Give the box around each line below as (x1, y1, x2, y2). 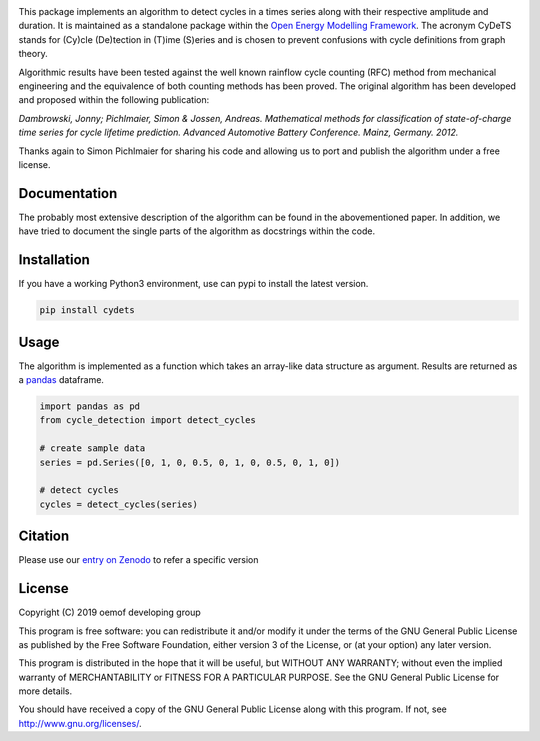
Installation (18, 251, 90, 269)
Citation (18, 528, 70, 545)
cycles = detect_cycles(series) (39, 498, 199, 510)
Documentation (18, 185, 118, 202)
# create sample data (39, 443, 146, 454)
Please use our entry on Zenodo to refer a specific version (18, 554, 259, 566)
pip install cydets (39, 305, 135, 316)
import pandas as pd (39, 400, 140, 412)
